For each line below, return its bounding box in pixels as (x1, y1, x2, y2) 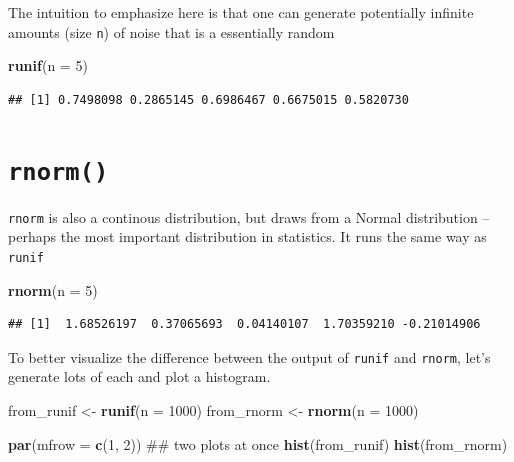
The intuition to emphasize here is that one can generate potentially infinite (8, 2, 474, 22)
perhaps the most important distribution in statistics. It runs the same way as (8, 226, 487, 247)
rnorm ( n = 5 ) (8, 279, 98, 300)
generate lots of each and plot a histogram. (8, 366, 271, 387)
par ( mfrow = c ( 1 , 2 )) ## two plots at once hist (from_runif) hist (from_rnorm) (8, 433, 508, 454)
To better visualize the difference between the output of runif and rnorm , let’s (8, 346, 491, 367)
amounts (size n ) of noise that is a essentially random (8, 21, 335, 42)
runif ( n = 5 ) (8, 55, 88, 76)
